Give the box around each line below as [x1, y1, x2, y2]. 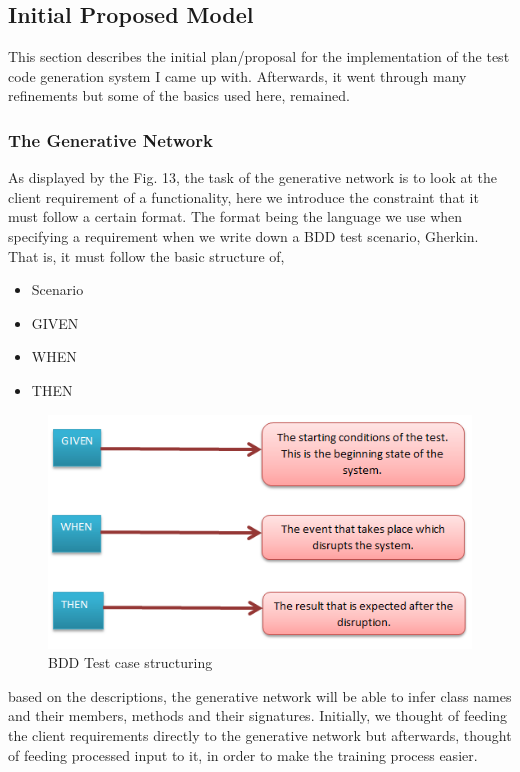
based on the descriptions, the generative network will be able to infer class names [8, 685, 512, 706]
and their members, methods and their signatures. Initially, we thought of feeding [8, 705, 508, 726]
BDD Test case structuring [48, 652, 213, 673]
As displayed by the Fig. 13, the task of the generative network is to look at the [8, 167, 497, 188]
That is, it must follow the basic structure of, [8, 245, 285, 266]
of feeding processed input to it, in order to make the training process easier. [8, 744, 478, 765]
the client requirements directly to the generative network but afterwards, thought [8, 725, 512, 746]
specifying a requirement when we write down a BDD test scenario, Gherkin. [8, 225, 479, 246]
